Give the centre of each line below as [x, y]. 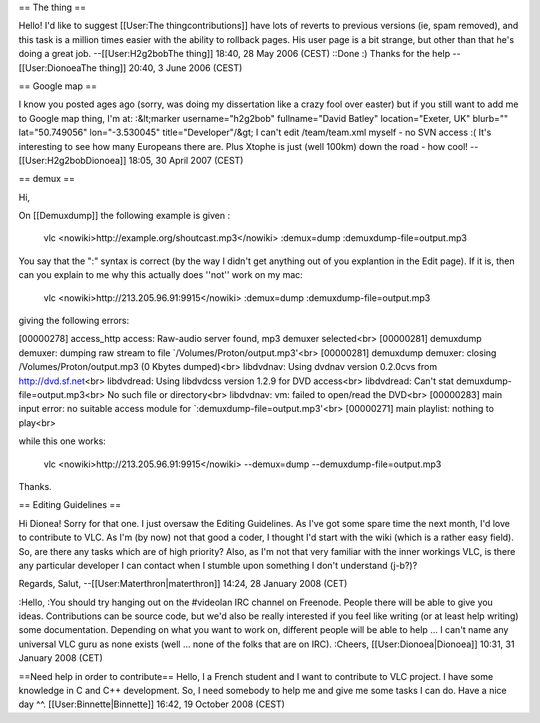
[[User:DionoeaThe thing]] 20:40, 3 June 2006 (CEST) [130, 67]
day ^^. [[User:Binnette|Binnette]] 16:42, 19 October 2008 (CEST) [151, 704]
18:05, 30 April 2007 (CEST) [186, 160]
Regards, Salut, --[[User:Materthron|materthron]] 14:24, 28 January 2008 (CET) [183, 584]
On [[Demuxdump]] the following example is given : [124, 216]
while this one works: [62, 441]
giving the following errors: [74, 321]
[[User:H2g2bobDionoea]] [72, 160]
